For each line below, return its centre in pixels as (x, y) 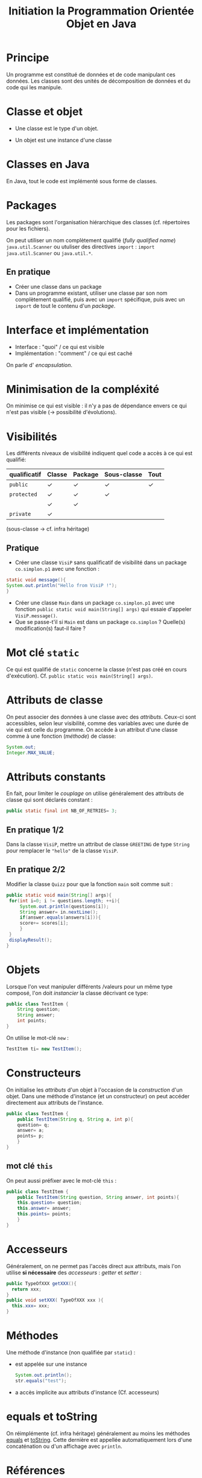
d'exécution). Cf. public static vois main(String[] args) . (80, 676)
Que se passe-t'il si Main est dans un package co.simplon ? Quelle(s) (100, 621)
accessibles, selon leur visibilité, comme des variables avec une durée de (97, 723)
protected (23, 495)
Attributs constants (56, 777)
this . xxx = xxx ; (31, 1306)
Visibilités (32, 437)
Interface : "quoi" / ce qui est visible (59, 347)
